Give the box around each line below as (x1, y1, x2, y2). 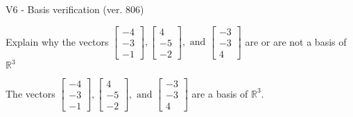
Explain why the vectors (6, 34, 109, 48)
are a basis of (191, 86, 248, 100)
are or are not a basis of (245, 34, 347, 48)
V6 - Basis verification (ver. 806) (6, 2, 144, 16)
